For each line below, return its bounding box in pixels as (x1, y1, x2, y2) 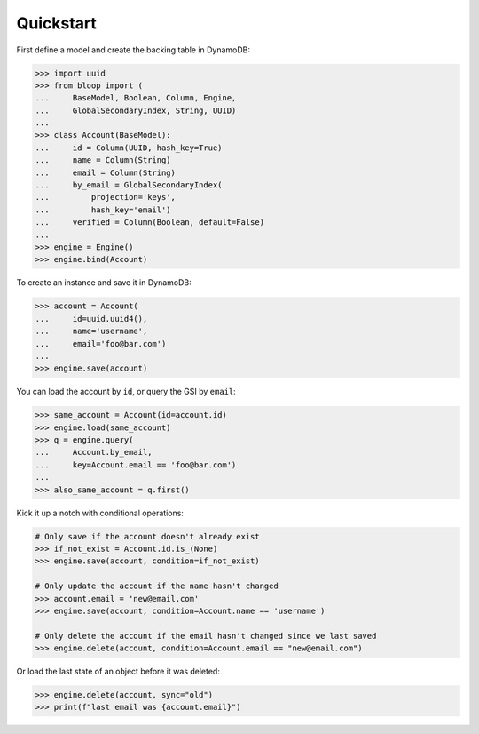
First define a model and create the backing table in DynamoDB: (16, 44, 251, 55)
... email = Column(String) (35, 167, 177, 178)
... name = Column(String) (35, 156, 172, 165)
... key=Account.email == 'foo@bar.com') (35, 459, 237, 470)
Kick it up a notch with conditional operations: (16, 507, 184, 518)
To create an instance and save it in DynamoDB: (16, 277, 192, 288)
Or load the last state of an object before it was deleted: (16, 666, 221, 677)
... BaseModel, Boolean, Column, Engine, (35, 93, 237, 103)
